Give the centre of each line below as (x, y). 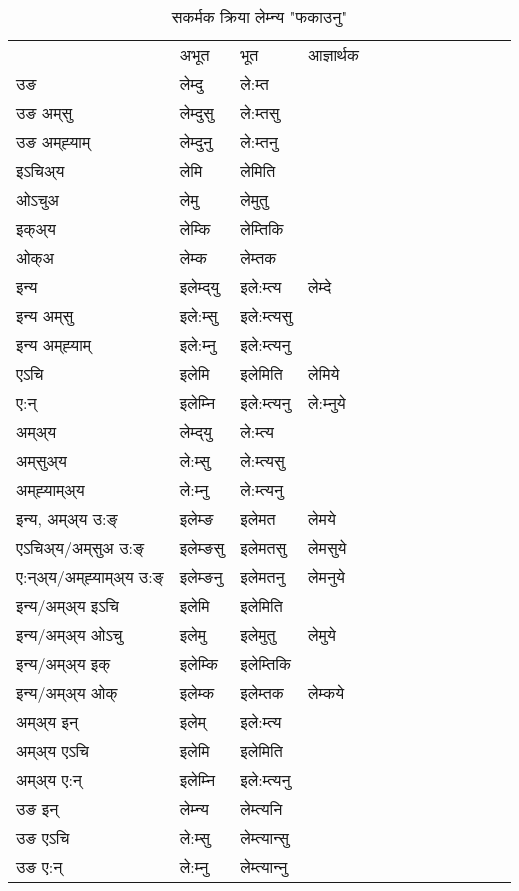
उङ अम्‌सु (44, 112)
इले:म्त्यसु (266, 315)
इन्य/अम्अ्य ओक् (67, 692)
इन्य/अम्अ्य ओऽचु (69, 634)
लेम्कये (326, 692)
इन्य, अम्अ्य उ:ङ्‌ (67, 518)
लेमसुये (327, 547)
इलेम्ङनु (201, 576)
